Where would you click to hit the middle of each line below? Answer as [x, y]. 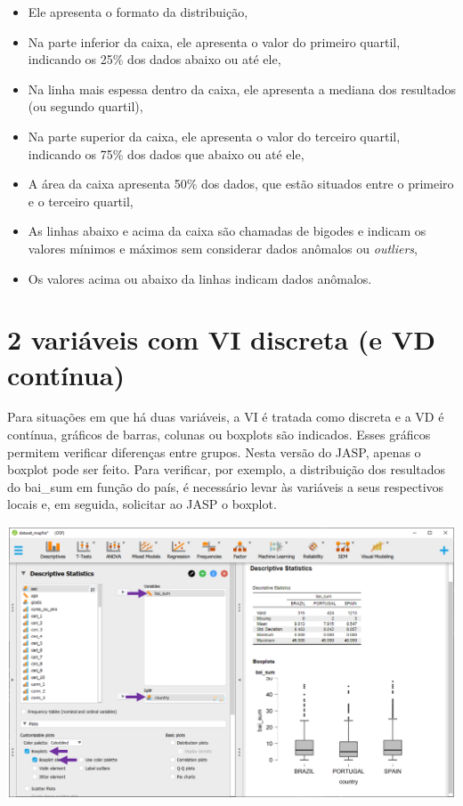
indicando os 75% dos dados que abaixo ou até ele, [166, 153]
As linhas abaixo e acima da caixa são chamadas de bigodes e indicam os [227, 231]
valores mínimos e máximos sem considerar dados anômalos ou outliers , [223, 248]
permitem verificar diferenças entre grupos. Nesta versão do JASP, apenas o [214, 451]
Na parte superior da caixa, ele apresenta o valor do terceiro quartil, [214, 136]
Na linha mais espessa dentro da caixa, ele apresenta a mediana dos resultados [242, 89]
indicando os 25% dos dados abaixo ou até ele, [154, 59]
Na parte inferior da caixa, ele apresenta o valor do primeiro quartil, [214, 41]
